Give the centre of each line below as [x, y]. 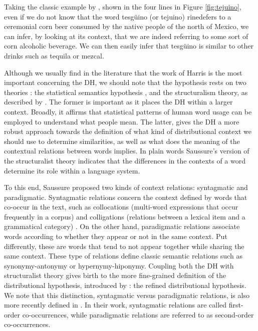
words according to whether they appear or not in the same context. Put [116, 236]
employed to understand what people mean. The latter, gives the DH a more [122, 121]
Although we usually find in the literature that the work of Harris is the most [123, 72]
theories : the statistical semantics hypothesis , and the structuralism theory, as [126, 92]
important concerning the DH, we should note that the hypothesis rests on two [125, 82]
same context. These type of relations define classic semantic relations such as [123, 256]
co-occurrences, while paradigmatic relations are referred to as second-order [138, 314]
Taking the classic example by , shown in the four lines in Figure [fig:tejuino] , [123, 6]
